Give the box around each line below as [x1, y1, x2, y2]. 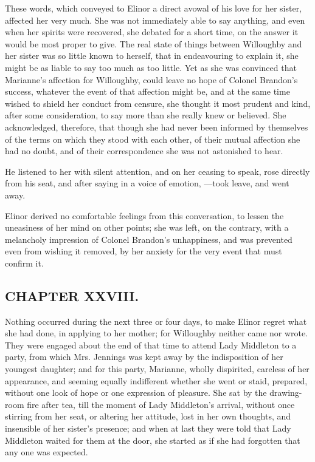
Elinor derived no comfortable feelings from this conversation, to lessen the [5, 209, 284, 222]
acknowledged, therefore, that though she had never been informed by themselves [5, 120, 308, 133]
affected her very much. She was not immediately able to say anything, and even [5, 13, 305, 26]
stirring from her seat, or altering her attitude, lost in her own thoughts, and [5, 410, 291, 423]
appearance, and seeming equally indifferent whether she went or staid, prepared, [5, 374, 308, 387]
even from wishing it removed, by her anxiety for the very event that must [5, 245, 282, 257]
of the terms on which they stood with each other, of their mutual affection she [5, 132, 300, 145]
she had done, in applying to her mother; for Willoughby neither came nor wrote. [5, 327, 308, 339]
